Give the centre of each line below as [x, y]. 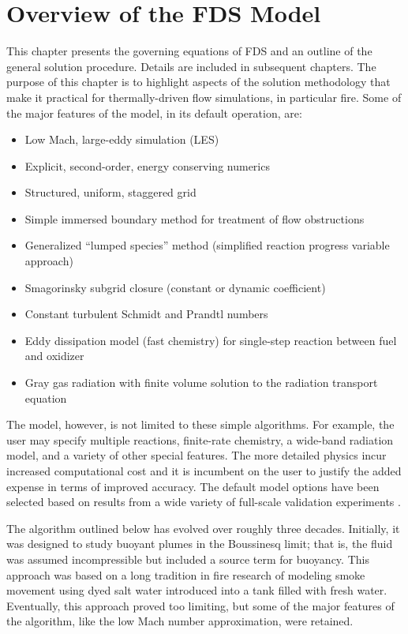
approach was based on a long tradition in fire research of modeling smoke [186, 574]
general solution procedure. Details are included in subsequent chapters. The [191, 66]
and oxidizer [54, 356]
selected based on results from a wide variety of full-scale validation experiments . [204, 502]
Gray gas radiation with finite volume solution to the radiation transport [201, 383]
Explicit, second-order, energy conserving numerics [147, 165]
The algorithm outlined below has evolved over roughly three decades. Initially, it [203, 528]
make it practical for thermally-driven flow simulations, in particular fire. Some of [204, 97]
